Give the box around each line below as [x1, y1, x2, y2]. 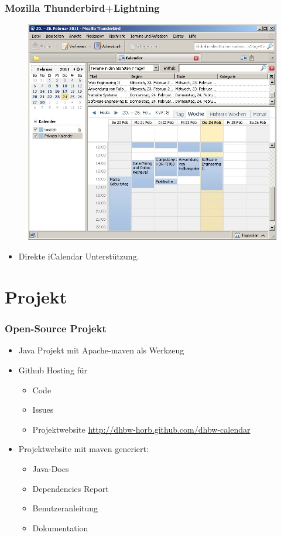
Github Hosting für [18, 364, 88, 376]
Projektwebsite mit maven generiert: [18, 443, 149, 455]
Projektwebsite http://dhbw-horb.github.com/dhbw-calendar [32, 423, 251, 435]
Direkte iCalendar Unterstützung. [18, 250, 139, 262]
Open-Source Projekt [5, 321, 107, 336]
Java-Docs [32, 462, 69, 474]
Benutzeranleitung [32, 502, 98, 514]
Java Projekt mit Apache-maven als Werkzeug [18, 344, 184, 356]
